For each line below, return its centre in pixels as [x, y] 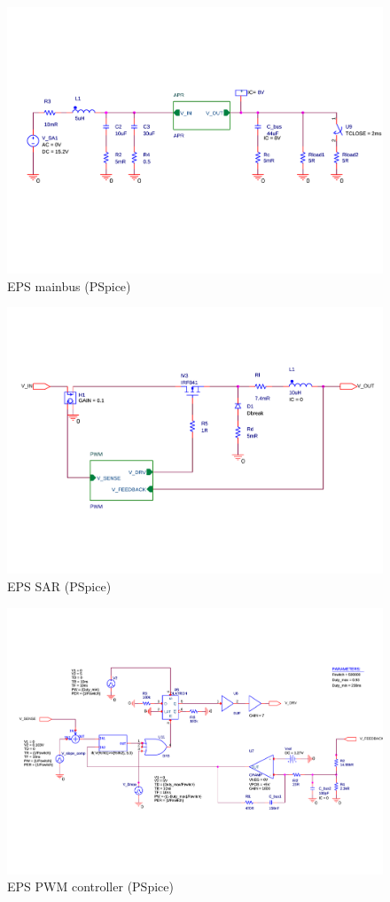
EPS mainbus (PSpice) [69, 285]
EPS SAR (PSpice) [59, 586]
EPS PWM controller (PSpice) [90, 886]
